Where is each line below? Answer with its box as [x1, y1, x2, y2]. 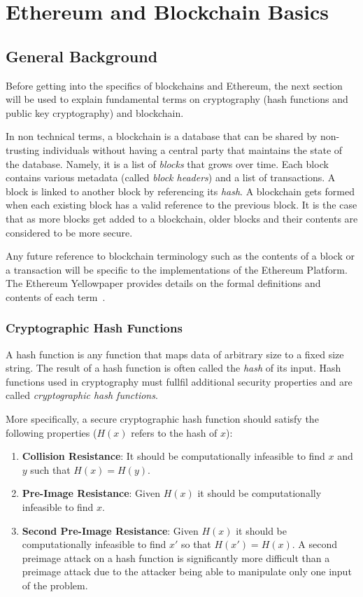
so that [180, 537, 211, 552]
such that [30, 462, 71, 477]
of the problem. [22, 578, 88, 593]
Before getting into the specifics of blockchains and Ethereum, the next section [6, 78, 343, 92]
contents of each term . [6, 289, 106, 304]
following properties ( [6, 425, 97, 440]
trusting [6, 142, 40, 157]
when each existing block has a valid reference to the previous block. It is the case [6, 197, 357, 212]
